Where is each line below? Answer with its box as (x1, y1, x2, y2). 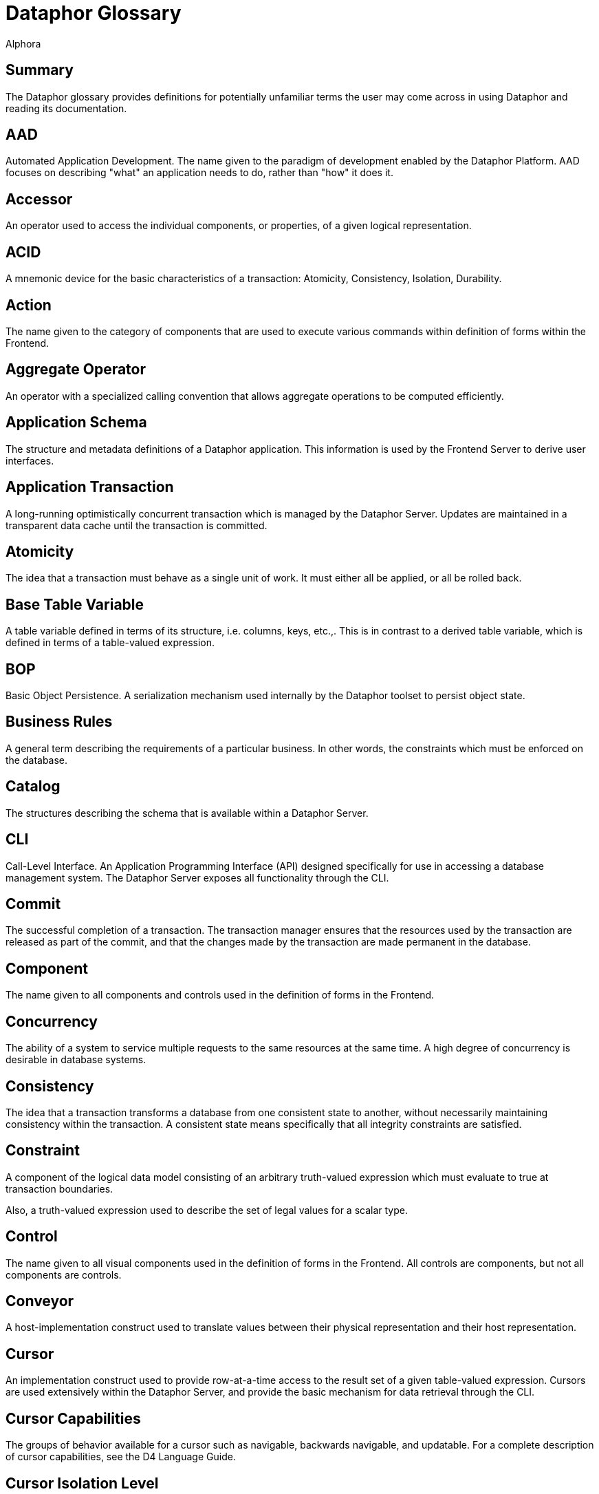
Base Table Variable (6, 595, 144, 613)
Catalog (6, 778, 61, 796)
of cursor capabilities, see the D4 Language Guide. (6, 1451, 236, 1463)
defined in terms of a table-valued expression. (6, 637, 215, 649)
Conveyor (6, 1292, 74, 1310)
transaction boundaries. (6, 1182, 113, 1195)
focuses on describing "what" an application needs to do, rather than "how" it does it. (6, 167, 393, 179)
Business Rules (6, 713, 113, 731)
